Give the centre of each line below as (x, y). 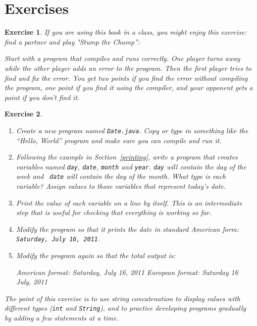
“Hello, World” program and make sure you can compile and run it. (119, 140)
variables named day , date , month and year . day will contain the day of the (131, 166)
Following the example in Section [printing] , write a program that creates (127, 157)
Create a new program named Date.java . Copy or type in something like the (132, 130)
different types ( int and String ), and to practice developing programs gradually (125, 308)
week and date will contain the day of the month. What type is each (121, 176)
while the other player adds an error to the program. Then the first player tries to (128, 68)
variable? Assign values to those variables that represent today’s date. (121, 186)
